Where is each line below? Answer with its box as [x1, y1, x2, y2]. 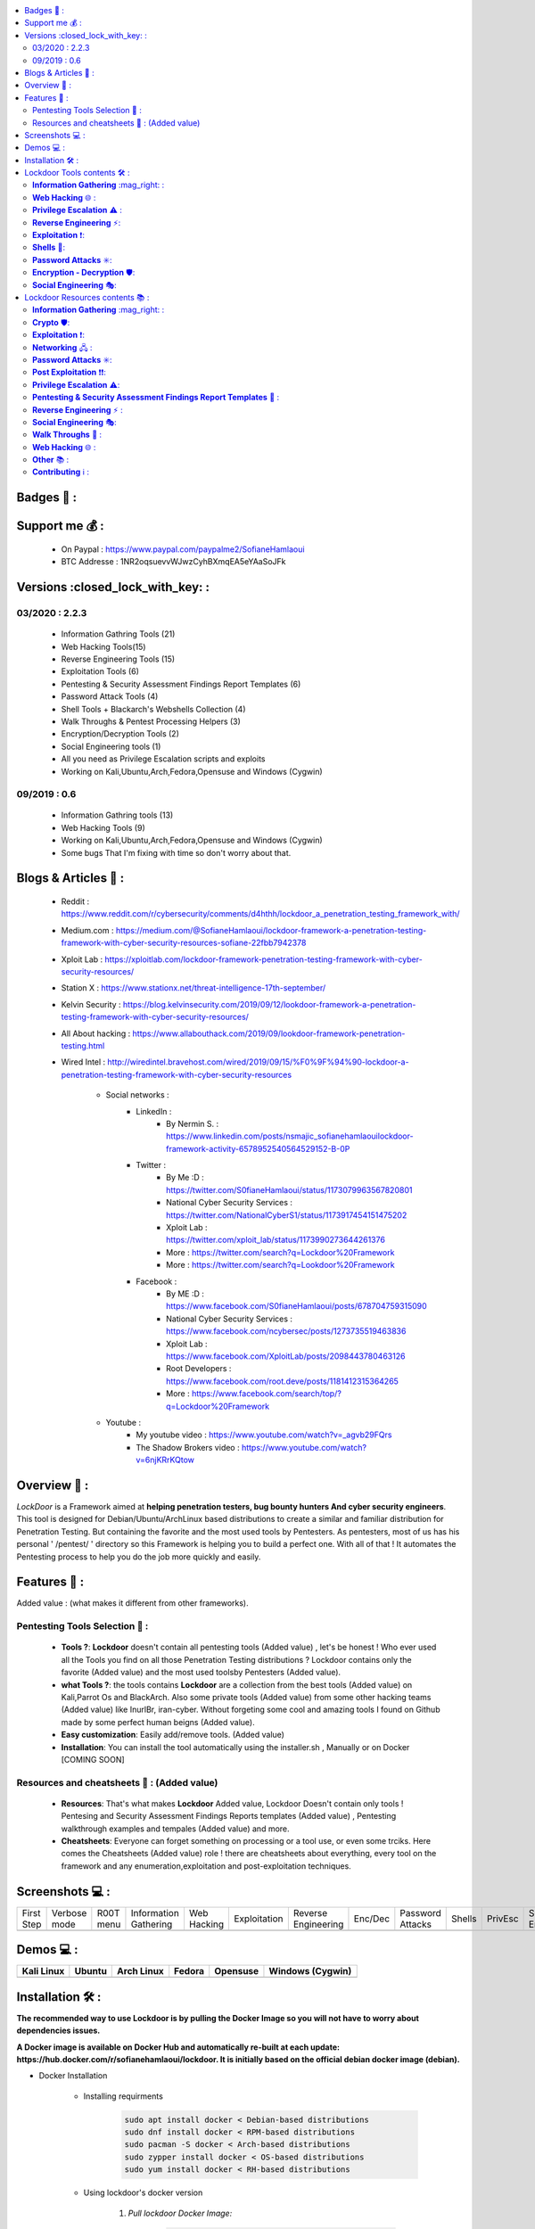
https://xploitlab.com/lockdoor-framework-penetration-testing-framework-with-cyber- [104, 954, 423, 965]
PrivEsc [486, 1912, 519, 1925]
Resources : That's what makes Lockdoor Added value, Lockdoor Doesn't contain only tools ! [61, 1797, 404, 1809]
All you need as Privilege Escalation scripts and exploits [61, 753, 266, 764]
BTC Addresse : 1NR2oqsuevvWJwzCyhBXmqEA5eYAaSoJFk [61, 556, 286, 567]
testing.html [61, 1040, 105, 1051]
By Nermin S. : [166, 1118, 219, 1129]
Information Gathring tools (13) [61, 810, 174, 820]
